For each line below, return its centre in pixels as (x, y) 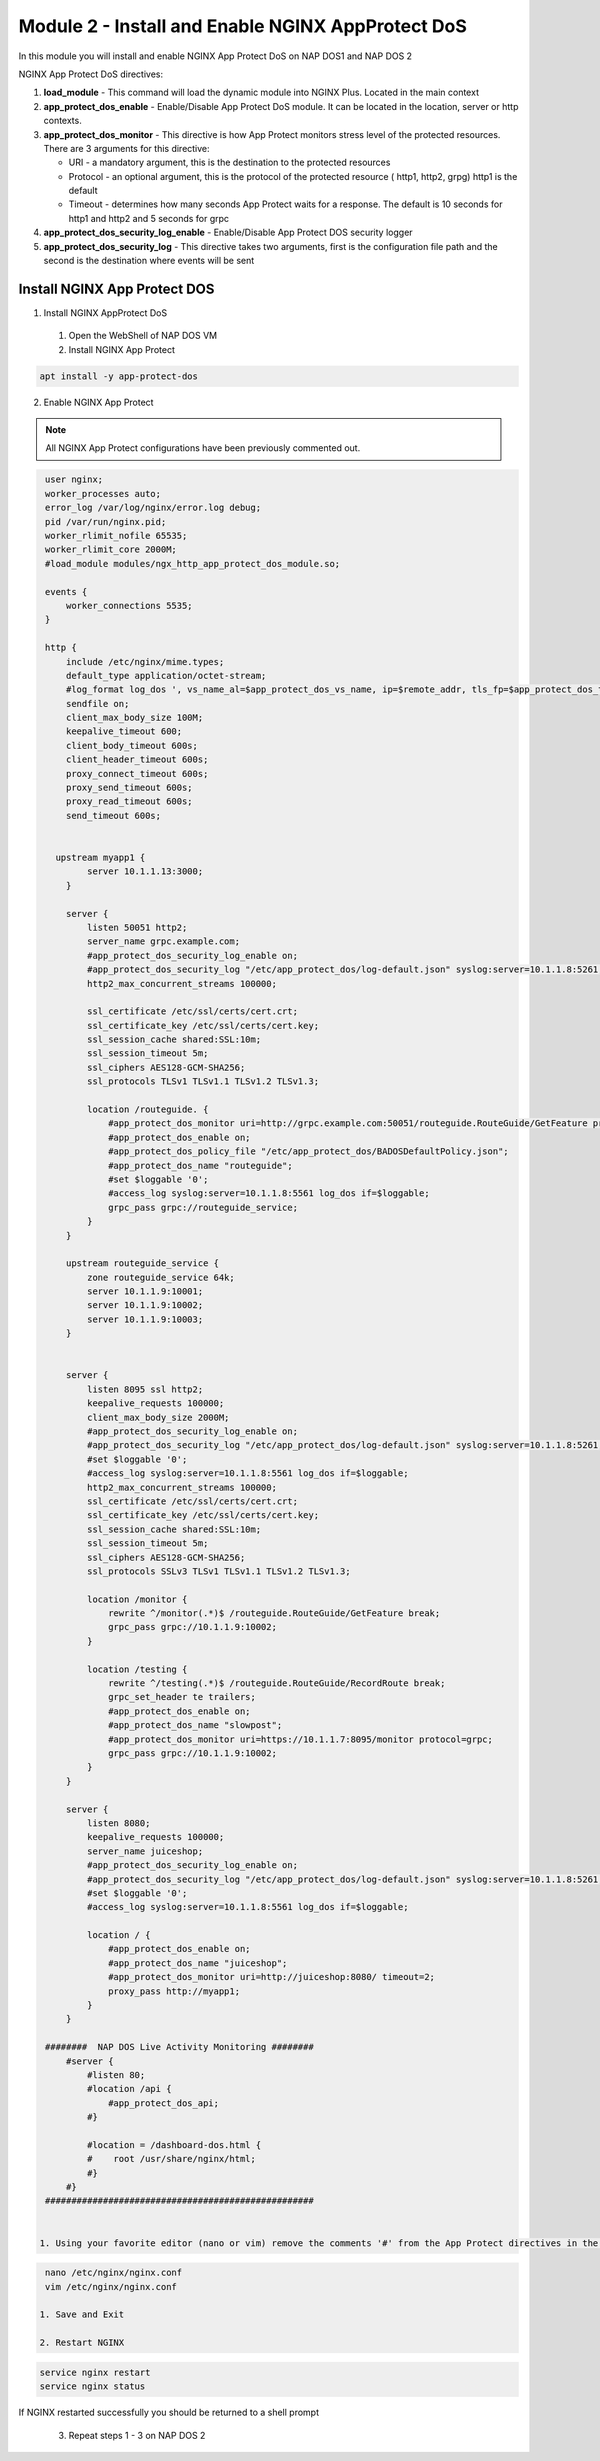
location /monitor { (137, 1599)
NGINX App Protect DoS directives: (91, 74)
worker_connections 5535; (129, 605)
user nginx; (74, 479)
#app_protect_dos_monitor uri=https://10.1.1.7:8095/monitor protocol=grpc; (301, 1739)
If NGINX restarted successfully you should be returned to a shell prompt (169, 2412)
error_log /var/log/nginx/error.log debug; (153, 508)
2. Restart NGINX (82, 2343)
